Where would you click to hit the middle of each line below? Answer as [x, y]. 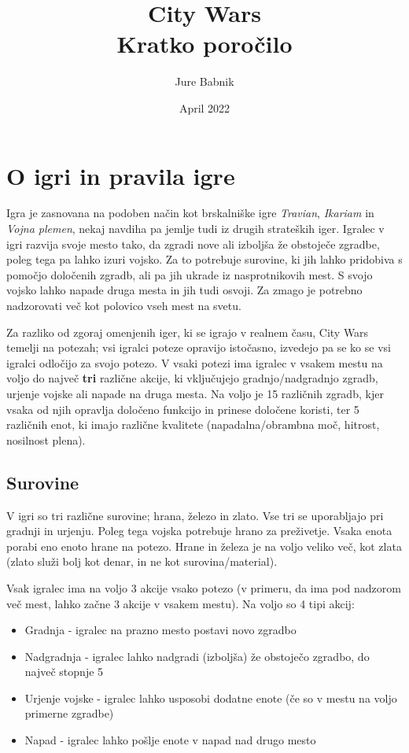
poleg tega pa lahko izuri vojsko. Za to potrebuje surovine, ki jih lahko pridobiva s [204, 259]
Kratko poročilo [204, 44]
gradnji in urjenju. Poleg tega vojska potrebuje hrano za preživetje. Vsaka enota [199, 531]
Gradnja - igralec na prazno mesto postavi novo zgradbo [160, 630]
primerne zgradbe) [69, 713]
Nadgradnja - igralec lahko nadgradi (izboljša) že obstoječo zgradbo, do [197, 656]
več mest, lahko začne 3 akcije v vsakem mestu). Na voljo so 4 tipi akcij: [181, 603]
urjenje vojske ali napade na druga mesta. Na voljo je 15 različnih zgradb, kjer [195, 393]
